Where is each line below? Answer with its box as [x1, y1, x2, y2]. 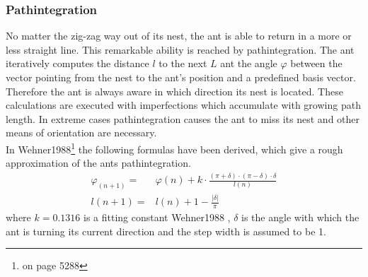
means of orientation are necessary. [6, 125, 157, 140]
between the [290, 56, 343, 71]
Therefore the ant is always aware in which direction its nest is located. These [6, 83, 343, 98]
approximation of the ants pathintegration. [6, 155, 191, 170]
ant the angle [220, 56, 277, 71]
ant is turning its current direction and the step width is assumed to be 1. [6, 223, 326, 238]
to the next [159, 56, 207, 71]
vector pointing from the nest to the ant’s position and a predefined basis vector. [6, 70, 356, 84]
